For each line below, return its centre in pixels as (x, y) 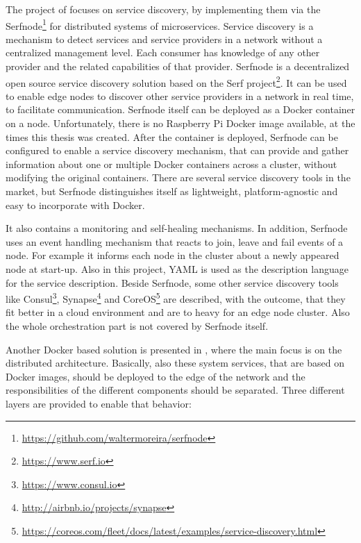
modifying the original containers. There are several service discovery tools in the (178, 177)
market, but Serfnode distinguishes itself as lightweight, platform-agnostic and (172, 191)
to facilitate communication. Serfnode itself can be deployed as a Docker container (180, 109)
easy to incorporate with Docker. (75, 204)
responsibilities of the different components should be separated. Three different (175, 390)
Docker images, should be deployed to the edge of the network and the (156, 376)
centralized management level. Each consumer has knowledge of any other (163, 52)
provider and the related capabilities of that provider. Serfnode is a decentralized (178, 66)
